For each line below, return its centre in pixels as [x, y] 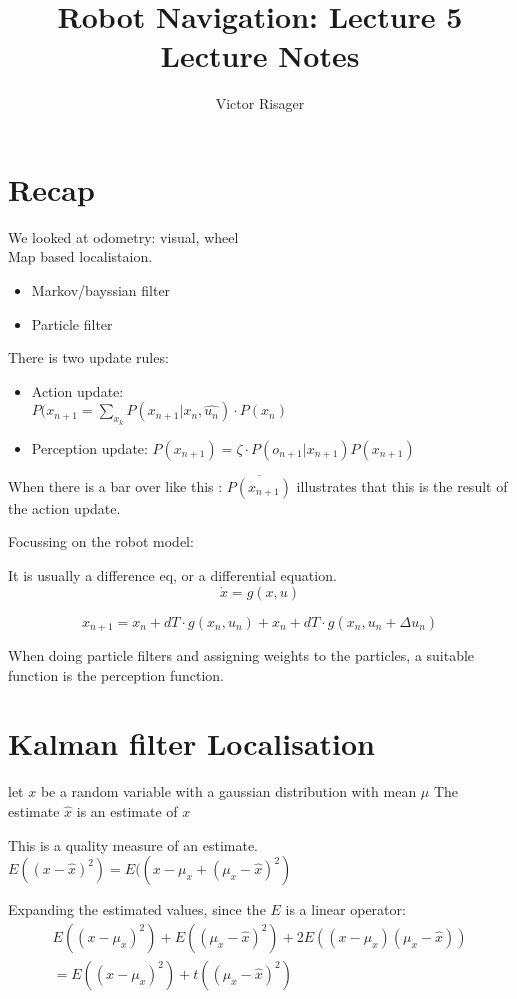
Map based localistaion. [80, 256]
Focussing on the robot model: [101, 541]
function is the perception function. [116, 674]
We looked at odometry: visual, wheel [123, 236]
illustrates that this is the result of [402, 485]
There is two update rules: [88, 357]
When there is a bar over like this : [115, 485]
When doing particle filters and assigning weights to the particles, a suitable [241, 655]
